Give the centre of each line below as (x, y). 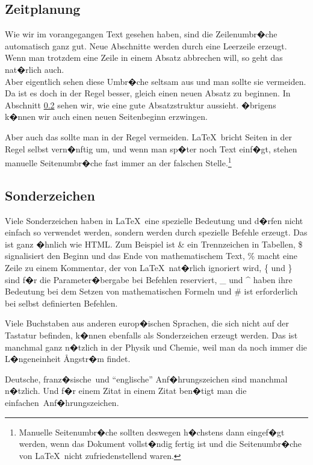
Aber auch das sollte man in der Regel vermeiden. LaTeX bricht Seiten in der (149, 136)
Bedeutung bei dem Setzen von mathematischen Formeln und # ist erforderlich (151, 291)
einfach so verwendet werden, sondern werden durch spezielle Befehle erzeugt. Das (156, 232)
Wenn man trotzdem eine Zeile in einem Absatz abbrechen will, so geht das (144, 58)
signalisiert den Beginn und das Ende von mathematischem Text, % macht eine (151, 256)
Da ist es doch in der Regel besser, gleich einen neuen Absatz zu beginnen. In (148, 93)
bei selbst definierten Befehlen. (61, 303)
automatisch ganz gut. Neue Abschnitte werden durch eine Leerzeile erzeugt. (146, 45)
